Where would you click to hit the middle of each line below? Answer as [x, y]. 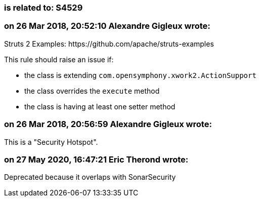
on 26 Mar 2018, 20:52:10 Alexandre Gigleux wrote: [107, 26]
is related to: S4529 [44, 8]
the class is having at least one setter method [100, 106]
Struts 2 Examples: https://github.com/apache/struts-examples [109, 44]
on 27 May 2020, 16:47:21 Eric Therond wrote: [96, 159]
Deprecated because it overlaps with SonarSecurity [90, 177]
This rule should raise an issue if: [59, 59]
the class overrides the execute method [92, 91]
